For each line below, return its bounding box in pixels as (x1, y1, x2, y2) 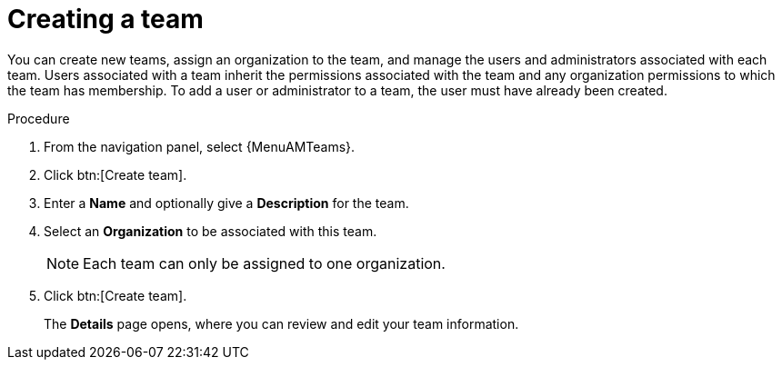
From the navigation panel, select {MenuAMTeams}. (44, 138, 356, 154)
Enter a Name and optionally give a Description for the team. (44, 194, 409, 211)
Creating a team (7, 4, 204, 35)
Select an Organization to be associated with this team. (44, 223, 377, 239)
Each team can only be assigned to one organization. (83, 253, 446, 273)
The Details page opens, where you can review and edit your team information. (44, 315, 519, 332)
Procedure (7, 110, 70, 126)
